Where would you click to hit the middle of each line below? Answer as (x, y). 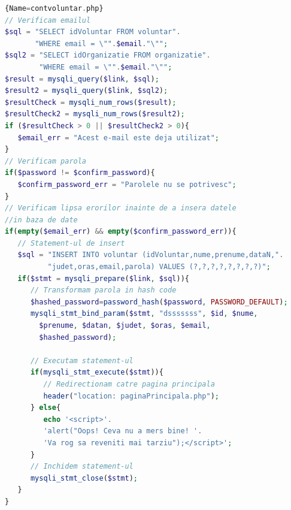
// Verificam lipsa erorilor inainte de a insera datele (121, 208)
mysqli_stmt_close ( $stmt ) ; (84, 478)
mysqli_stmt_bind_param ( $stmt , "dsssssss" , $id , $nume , (144, 314)
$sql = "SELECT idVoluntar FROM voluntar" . (93, 32)
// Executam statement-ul (82, 360)
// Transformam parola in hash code (103, 290)
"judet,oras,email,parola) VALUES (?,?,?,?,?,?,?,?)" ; (159, 267)
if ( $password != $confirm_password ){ (80, 173)
